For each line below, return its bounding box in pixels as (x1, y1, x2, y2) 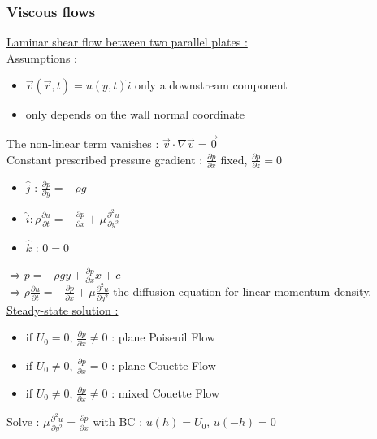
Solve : (6, 413, 40, 430)
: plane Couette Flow (111, 356, 216, 373)
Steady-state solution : (6, 301, 119, 318)
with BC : (93, 413, 143, 430)
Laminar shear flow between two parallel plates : (6, 33, 248, 50)
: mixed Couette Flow (111, 384, 220, 401)
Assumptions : (6, 49, 77, 66)
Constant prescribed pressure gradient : (6, 150, 203, 167)
